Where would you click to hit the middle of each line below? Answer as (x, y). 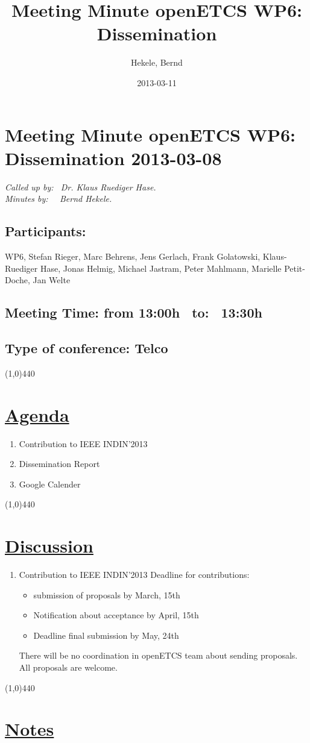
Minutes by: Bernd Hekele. (59, 199)
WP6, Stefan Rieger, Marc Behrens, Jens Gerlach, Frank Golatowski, (133, 256)
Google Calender (50, 484)
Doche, (17, 280)
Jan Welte (52, 280)
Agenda (37, 414)
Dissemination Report (59, 464)
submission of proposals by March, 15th (107, 594)
